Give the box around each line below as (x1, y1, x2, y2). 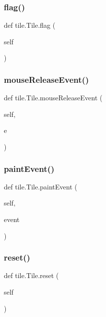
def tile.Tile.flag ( (4, 20, 56, 30)
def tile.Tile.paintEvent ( (4, 181, 77, 191)
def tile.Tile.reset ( (4, 270, 59, 280)
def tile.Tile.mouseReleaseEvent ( (4, 93, 103, 103)
